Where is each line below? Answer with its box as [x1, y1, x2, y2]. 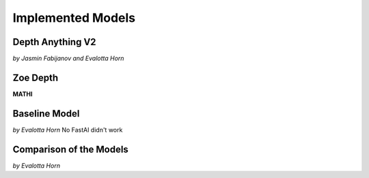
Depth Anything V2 [12, 36, 96, 48]
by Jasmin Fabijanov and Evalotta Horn [12, 55, 124, 63]
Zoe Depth [12, 72, 59, 83]
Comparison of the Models [12, 143, 129, 155]
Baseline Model [12, 108, 80, 119]
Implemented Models [12, 10, 136, 25]
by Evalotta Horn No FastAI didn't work [12, 125, 123, 134]
